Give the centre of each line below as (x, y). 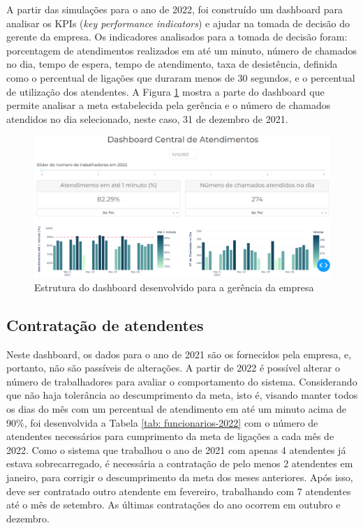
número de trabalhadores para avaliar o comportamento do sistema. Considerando (182, 381)
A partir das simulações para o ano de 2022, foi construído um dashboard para (175, 9)
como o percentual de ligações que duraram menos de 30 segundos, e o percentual (181, 77)
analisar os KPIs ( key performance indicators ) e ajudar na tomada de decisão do (178, 23)
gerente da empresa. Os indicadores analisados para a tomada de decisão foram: (177, 37)
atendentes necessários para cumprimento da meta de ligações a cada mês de (170, 436)
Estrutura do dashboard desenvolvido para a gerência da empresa (174, 287)
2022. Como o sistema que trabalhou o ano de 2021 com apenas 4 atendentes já (176, 449)
